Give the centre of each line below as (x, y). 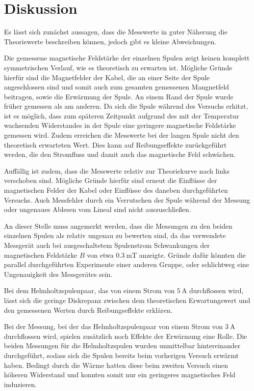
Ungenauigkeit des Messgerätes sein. (58, 274)
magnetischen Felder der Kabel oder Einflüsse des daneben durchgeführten (116, 190)
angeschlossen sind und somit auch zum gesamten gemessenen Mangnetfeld (117, 87)
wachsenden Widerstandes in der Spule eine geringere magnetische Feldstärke (120, 125)
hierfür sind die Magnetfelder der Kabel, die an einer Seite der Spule (107, 77)
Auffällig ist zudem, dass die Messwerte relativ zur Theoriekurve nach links (117, 170)
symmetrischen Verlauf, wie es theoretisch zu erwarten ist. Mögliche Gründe (118, 67)
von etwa (100, 255)
